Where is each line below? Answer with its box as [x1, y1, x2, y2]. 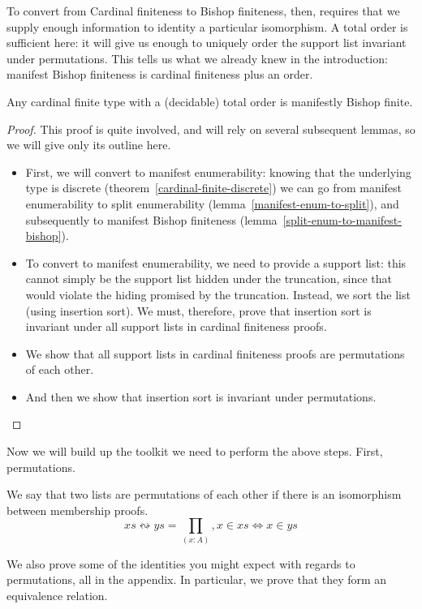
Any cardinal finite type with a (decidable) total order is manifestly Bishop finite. [6, 92, 413, 109]
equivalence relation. [6, 586, 108, 603]
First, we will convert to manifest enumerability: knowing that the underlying [25, 163, 411, 180]
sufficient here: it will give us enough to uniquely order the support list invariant [6, 34, 407, 51]
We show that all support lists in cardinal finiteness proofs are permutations [25, 345, 405, 362]
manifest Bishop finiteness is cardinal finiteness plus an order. [6, 66, 313, 83]
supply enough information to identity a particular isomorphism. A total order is [6, 18, 408, 35]
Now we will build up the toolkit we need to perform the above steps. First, [6, 443, 383, 460]
